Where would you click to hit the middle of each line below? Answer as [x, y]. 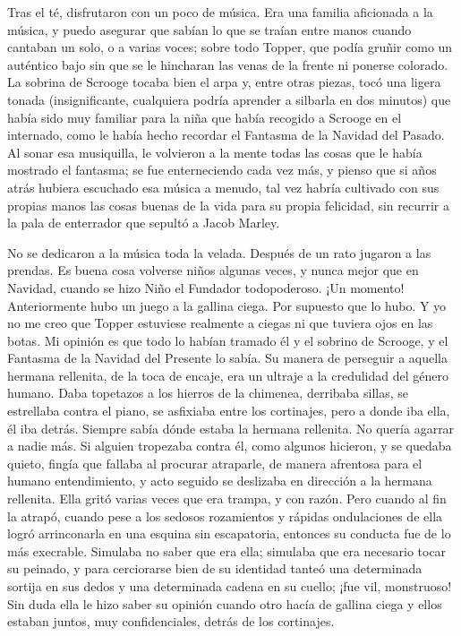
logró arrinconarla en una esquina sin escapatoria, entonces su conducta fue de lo [229, 533]
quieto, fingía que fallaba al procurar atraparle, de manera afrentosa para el [215, 463]
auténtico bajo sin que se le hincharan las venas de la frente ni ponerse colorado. [228, 64]
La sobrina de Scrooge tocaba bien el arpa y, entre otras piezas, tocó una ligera [224, 82]
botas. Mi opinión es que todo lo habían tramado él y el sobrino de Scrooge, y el [228, 340]
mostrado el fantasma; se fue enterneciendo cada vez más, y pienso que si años [222, 170]
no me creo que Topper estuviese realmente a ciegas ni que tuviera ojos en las [220, 323]
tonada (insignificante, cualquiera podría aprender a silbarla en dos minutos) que [229, 99]
